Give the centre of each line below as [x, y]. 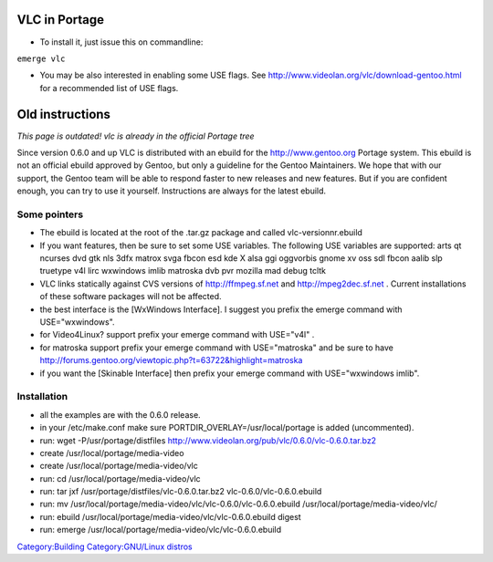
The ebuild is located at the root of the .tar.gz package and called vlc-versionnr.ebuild [201, 233]
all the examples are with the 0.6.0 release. [120, 414]
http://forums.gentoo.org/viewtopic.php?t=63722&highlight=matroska [171, 360]
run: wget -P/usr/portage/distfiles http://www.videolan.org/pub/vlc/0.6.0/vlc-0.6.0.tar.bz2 [208, 440]
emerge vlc [41, 58]
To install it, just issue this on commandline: [121, 42]
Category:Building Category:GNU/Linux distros [105, 546]
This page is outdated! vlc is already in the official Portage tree [136, 136]
